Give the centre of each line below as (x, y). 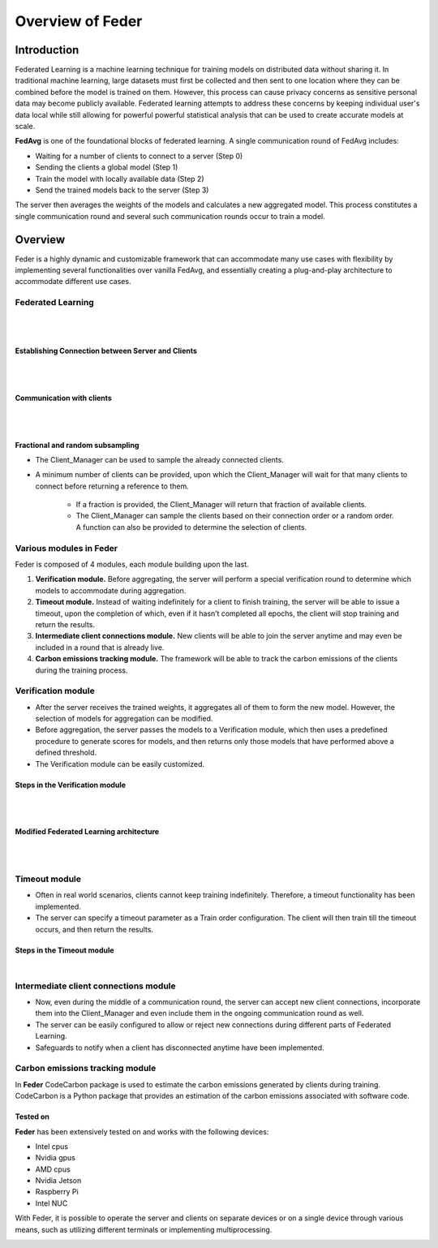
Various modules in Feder (66, 548)
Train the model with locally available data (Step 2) (120, 179)
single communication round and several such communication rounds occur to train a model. (170, 216)
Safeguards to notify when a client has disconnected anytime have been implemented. (180, 1048)
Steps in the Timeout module (64, 950)
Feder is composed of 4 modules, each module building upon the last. (132, 565)
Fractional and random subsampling (77, 445)
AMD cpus (53, 1169)
